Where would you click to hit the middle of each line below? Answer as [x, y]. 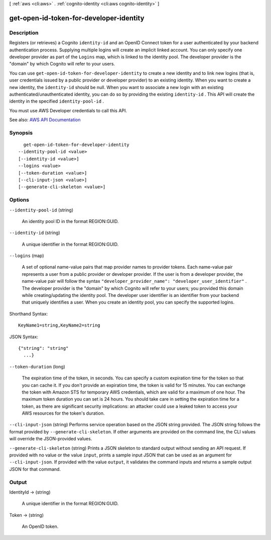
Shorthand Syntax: [28, 314]
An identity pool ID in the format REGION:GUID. [70, 221]
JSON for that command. [35, 469]
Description [24, 33]
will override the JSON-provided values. [51, 439]
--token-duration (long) [37, 366]
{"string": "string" [43, 348]
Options [19, 200]
